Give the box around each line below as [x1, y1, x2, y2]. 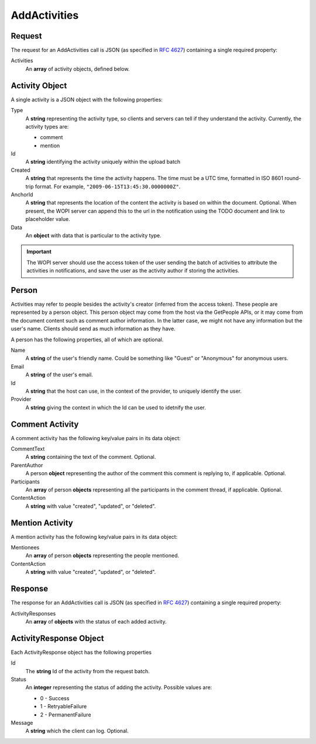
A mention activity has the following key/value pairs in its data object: [11, 533, 178, 540]
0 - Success [40, 694, 70, 701]
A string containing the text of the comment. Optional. [25, 454, 156, 461]
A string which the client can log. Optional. [25, 728, 129, 735]
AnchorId [11, 191, 33, 198]
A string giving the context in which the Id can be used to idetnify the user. [25, 404, 206, 411]
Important [26, 248, 52, 255]
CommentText [11, 445, 45, 452]
